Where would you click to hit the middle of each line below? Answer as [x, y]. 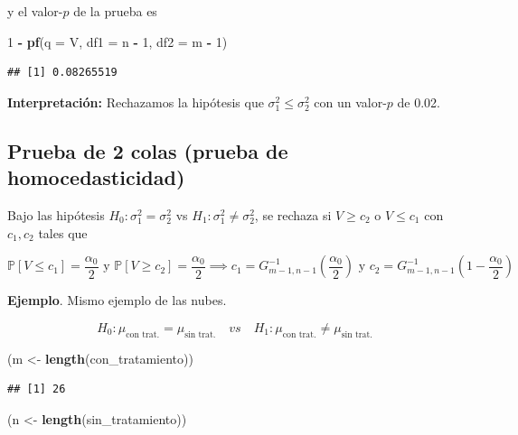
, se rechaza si [293, 214]
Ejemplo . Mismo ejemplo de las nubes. [117, 300]
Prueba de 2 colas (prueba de [148, 150]
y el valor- [35, 11]
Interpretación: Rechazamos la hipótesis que [136, 102]
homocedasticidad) [96, 177]
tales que [63, 232]
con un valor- [350, 102]
